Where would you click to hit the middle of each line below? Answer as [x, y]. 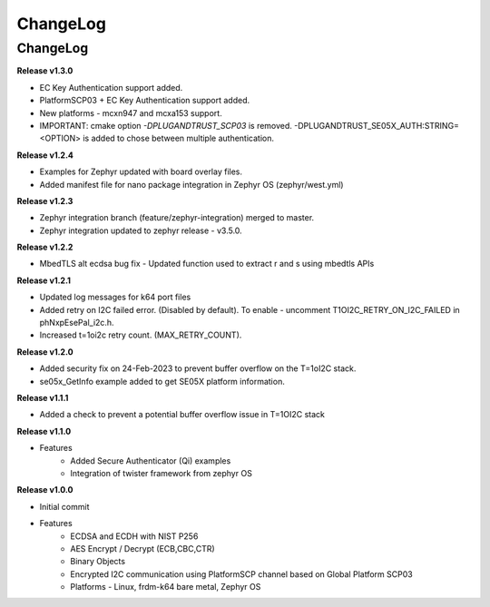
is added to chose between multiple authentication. [178, 138]
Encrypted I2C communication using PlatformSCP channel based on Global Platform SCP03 [241, 574]
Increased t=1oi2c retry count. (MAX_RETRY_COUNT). [141, 335]
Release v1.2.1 [44, 280]
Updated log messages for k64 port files [115, 297]
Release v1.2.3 [45, 201]
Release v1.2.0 [45, 352]
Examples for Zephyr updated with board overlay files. [141, 171]
